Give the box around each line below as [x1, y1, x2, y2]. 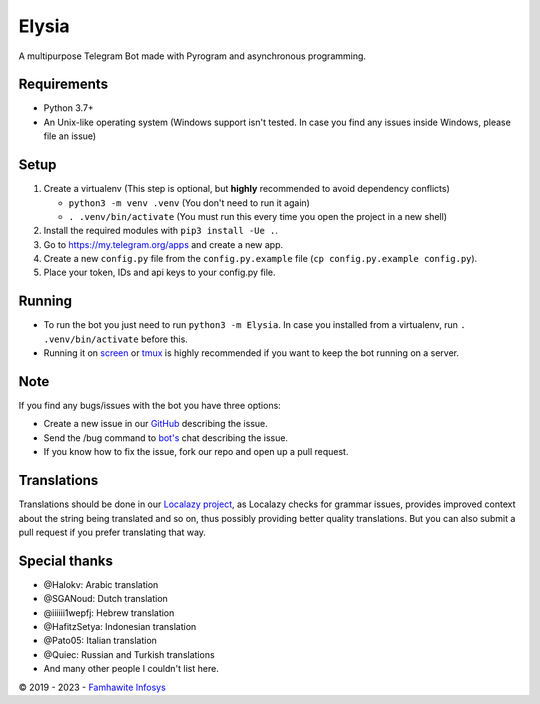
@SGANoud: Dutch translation [43, 593, 169, 605]
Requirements [18, 76, 109, 93]
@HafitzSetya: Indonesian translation [43, 621, 197, 633]
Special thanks [18, 552, 114, 569]
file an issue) [43, 130, 97, 142]
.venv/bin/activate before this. [43, 333, 189, 345]
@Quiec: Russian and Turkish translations [43, 648, 215, 660]
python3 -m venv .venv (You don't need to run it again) [68, 196, 310, 209]
